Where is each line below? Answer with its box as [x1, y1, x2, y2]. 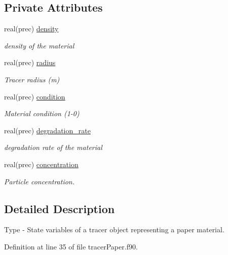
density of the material [4, 40, 74, 50]
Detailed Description [4, 200, 115, 216]
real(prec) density [4, 23, 59, 34]
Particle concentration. [4, 176, 75, 186]
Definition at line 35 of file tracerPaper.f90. [4, 241, 138, 251]
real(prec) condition [4, 91, 65, 101]
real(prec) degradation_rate [4, 125, 91, 135]
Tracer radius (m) [4, 74, 60, 84]
